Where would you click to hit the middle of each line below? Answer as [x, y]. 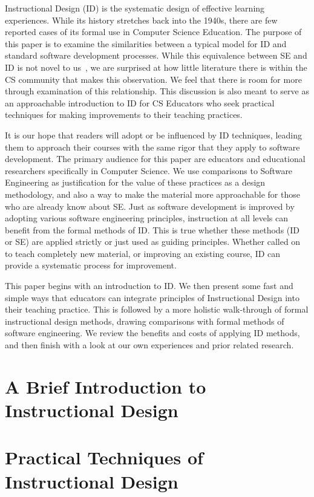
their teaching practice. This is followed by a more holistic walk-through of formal [157, 309]
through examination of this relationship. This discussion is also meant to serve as [157, 91]
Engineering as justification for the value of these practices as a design [135, 182]
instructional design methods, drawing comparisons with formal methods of [145, 321]
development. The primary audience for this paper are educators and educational [155, 159]
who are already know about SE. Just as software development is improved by [150, 206]
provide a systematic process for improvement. [91, 265]
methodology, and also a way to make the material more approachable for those [152, 194]
